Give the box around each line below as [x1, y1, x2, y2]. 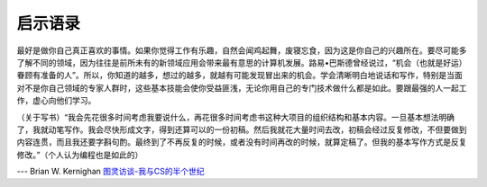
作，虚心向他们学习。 [16, 95, 96, 106]
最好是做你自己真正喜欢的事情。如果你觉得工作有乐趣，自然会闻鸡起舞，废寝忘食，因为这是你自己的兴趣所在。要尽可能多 [16, 45, 467, 56]
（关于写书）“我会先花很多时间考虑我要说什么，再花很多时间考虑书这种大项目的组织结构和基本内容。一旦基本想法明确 [16, 111, 455, 122]
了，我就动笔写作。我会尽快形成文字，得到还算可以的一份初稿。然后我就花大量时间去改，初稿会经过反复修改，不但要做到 [16, 124, 467, 135]
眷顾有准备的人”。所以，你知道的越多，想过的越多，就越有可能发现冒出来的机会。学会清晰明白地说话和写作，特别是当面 [16, 70, 464, 81]
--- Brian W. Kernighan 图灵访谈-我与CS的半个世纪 [16, 166, 205, 177]
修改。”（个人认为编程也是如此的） [16, 149, 143, 160]
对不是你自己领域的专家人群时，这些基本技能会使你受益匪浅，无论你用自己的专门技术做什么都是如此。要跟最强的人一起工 [16, 82, 467, 93]
